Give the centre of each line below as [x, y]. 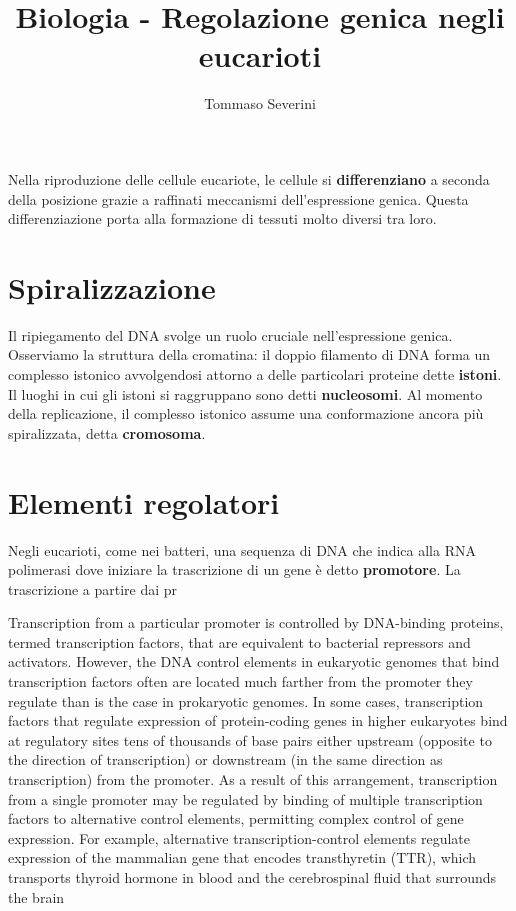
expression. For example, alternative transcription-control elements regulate [239, 837]
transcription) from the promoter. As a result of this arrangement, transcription [253, 779]
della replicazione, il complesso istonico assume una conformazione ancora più [246, 413]
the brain [36, 896]
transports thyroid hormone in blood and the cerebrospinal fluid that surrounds [252, 877]
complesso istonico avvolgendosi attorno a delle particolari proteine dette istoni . [255, 374]
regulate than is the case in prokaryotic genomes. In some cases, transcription [246, 700]
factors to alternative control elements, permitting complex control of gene [236, 818]
